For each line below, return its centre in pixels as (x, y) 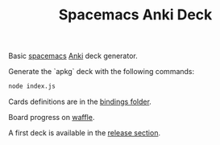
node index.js (32, 86)
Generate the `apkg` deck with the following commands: (102, 72)
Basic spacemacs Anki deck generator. (73, 56)
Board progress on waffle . (52, 118)
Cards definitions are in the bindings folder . (80, 101)
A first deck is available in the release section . (85, 133)
